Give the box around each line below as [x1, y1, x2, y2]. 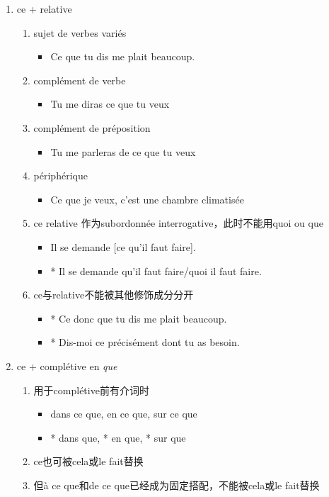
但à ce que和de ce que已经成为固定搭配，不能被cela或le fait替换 [33, 477, 320, 492]
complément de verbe [33, 72, 126, 87]
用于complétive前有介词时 [33, 382, 149, 397]
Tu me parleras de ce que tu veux [50, 144, 196, 159]
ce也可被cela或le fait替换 [33, 454, 144, 469]
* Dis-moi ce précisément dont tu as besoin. [50, 335, 240, 350]
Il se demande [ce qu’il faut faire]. [50, 239, 196, 254]
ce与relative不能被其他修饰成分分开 [33, 287, 194, 302]
